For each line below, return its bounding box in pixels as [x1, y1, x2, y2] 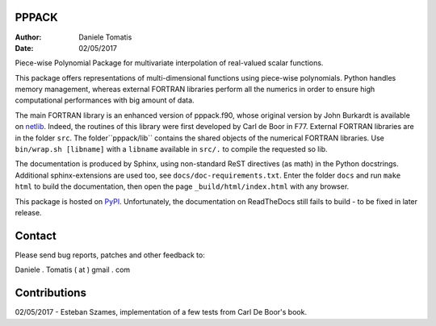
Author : [15, 32, 42, 42]
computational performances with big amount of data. [15, 95, 195, 105]
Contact [15, 228, 57, 242]
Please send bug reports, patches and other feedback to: [15, 250, 205, 260]
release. [15, 207, 42, 217]
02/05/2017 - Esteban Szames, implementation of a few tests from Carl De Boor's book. [15, 307, 307, 317]
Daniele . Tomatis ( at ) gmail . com [15, 265, 131, 274]
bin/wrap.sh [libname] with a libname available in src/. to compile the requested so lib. [15, 144, 328, 154]
